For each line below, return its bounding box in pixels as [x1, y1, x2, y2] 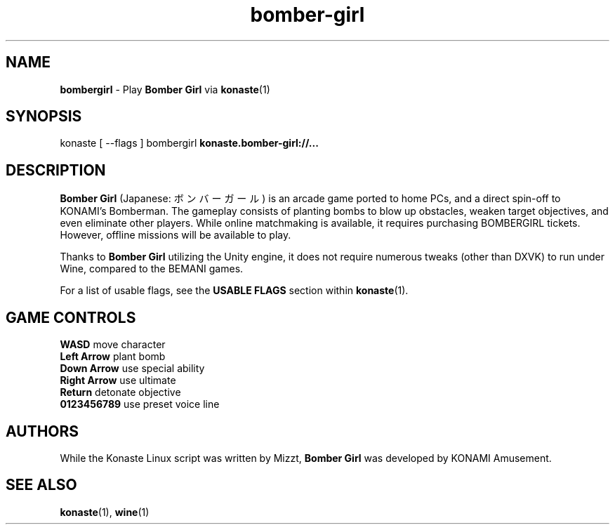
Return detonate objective [60, 386, 181, 399]
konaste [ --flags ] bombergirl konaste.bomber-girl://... [60, 137, 319, 150]
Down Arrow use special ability [60, 362, 205, 375]
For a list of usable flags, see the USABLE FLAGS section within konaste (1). [60, 284, 409, 297]
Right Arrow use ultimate [60, 374, 176, 387]
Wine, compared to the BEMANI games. [60, 263, 244, 275]
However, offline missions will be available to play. [60, 229, 291, 241]
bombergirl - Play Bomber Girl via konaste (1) [60, 83, 270, 95]
